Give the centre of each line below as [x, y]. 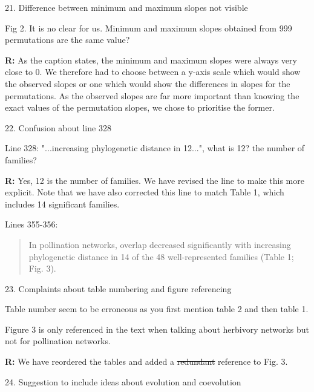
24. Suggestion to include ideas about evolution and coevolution [123, 381]
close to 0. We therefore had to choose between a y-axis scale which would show [153, 72]
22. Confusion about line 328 [58, 127]
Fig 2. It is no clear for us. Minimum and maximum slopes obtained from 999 [149, 28]
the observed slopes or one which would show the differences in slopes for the [148, 83]
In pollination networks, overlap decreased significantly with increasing [160, 244]
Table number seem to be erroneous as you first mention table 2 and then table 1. [157, 309]
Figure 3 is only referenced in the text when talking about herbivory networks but [157, 329]
